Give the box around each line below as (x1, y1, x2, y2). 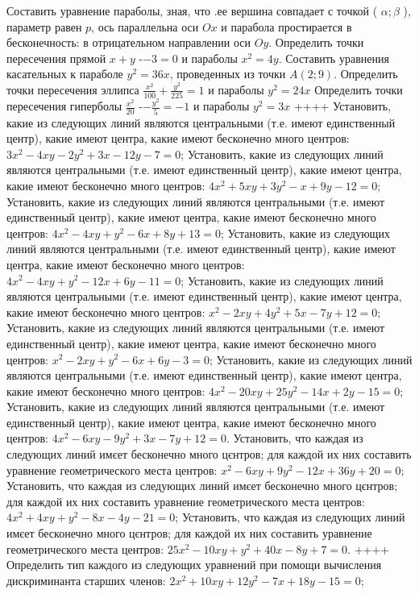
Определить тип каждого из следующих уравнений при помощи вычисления (6, 556, 382, 573)
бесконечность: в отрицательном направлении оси (6, 34, 251, 51)
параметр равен (6, 18, 82, 35)
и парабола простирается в (221, 18, 352, 35)
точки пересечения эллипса (6, 81, 139, 98)
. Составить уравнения (278, 49, 389, 66)
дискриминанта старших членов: (6, 571, 166, 588)
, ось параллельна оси (91, 18, 199, 35)
